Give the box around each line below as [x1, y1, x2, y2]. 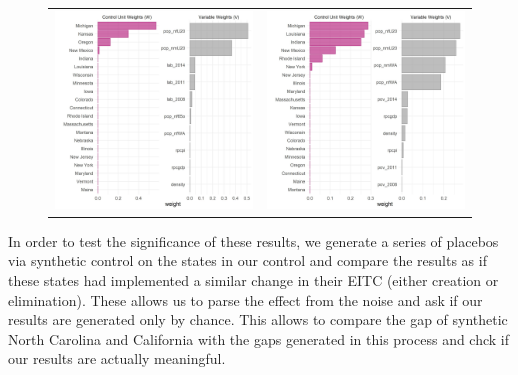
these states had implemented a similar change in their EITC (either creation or [8, 270, 499, 291]
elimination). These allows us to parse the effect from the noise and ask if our [8, 289, 483, 310]
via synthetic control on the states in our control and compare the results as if [8, 250, 487, 271]
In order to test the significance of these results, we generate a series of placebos [8, 230, 499, 251]
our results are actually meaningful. [8, 348, 226, 369]
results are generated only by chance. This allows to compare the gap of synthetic [8, 309, 508, 330]
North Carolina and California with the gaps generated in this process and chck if [8, 328, 510, 349]
